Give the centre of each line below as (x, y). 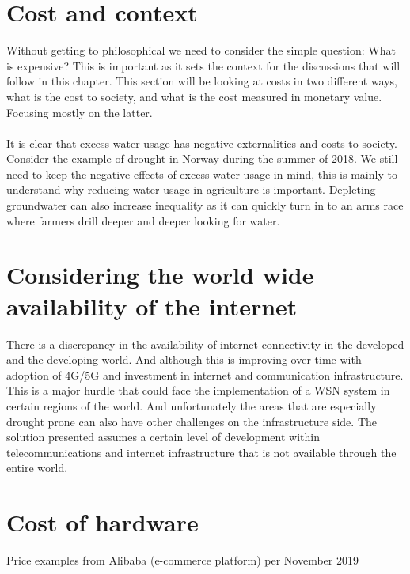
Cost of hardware (102, 522)
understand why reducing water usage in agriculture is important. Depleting (191, 189)
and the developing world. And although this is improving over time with (184, 359)
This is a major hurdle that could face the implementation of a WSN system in (198, 390)
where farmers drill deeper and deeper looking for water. (143, 220)
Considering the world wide (160, 275)
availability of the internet (152, 306)
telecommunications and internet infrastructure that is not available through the (201, 452)
